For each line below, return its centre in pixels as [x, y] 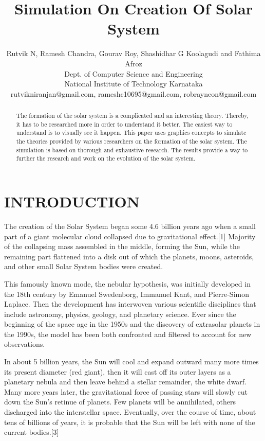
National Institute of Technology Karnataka [134, 84]
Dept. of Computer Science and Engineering [134, 73]
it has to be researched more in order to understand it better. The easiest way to [124, 124]
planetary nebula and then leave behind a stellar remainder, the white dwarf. [126, 382]
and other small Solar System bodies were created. [84, 266]
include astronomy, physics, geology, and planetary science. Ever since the [120, 314]
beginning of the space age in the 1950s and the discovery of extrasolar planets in [132, 324]
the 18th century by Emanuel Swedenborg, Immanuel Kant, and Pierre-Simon [127, 294]
